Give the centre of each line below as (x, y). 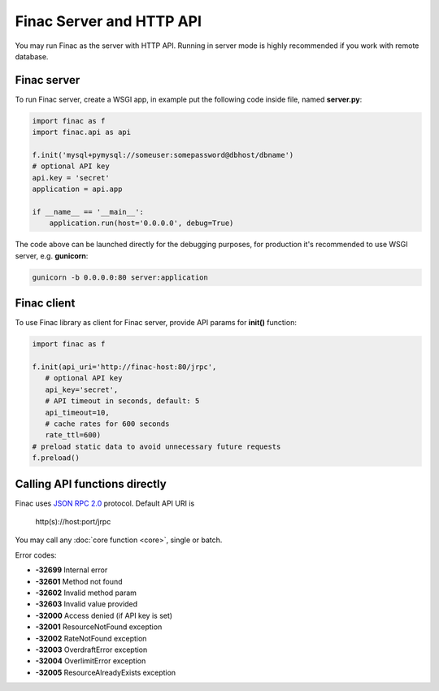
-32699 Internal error (72, 570)
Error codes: (36, 555)
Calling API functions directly (91, 484)
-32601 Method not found (79, 581)
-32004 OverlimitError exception (91, 661)
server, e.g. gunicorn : (52, 255)
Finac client (45, 304)
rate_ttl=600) (73, 435)
